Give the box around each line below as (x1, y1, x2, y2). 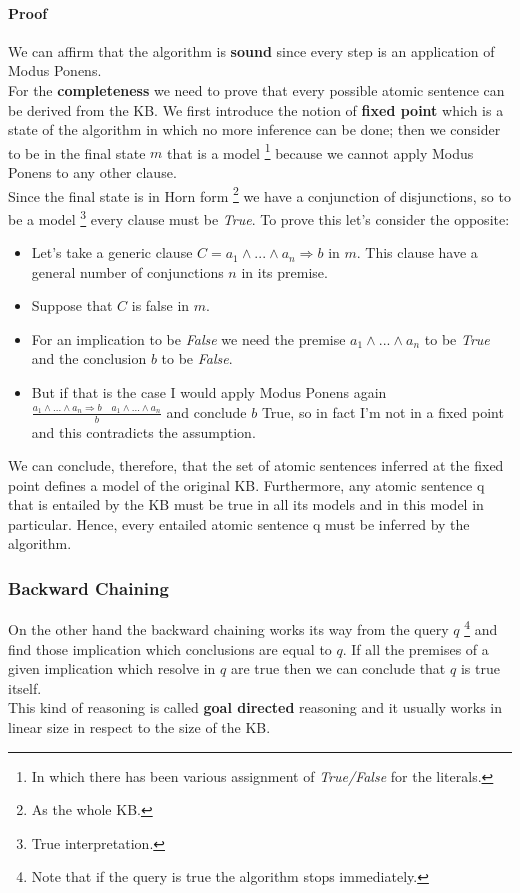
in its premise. (241, 261, 328, 282)
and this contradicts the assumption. (31, 421, 256, 442)
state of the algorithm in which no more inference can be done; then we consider (8, 119, 501, 140)
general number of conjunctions (31, 261, 224, 282)
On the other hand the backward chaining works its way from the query (8, 618, 449, 639)
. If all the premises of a (342, 638, 489, 659)
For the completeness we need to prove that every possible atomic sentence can (8, 79, 505, 100)
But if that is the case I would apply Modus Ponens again (31, 382, 387, 403)
